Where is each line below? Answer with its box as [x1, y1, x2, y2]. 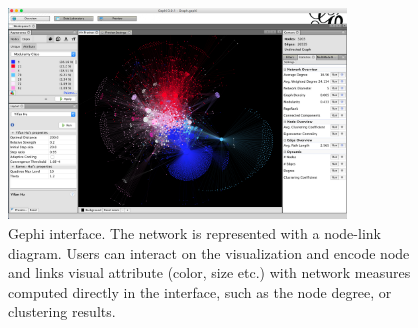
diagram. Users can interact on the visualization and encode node [8, 242, 410, 263]
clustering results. [8, 301, 116, 322]
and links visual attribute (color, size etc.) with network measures [8, 262, 411, 283]
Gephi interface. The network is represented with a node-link [8, 222, 381, 243]
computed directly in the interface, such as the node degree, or [8, 281, 392, 302]
